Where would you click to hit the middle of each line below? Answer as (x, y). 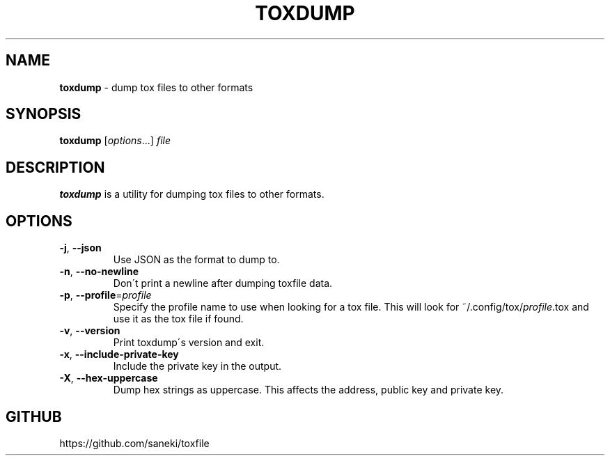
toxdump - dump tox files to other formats (156, 87)
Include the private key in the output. (197, 366)
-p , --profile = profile (105, 295)
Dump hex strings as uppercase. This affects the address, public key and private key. (308, 390)
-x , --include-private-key (119, 354)
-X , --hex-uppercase (109, 378)
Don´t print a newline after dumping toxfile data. (223, 283)
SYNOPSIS (44, 114)
